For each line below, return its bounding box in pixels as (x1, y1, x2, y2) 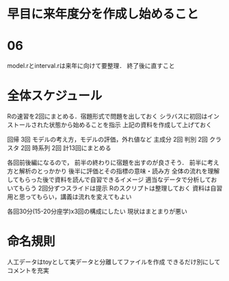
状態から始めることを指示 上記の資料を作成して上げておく (49, 121, 213, 129)
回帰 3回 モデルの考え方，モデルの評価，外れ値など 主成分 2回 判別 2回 (7, 135, 208, 144)
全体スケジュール (7, 88, 103, 103)
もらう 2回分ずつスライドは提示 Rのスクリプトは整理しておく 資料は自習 (18, 184, 223, 193)
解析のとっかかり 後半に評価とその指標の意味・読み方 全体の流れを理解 (18, 167, 220, 175)
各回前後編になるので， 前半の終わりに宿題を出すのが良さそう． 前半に (7, 158, 208, 167)
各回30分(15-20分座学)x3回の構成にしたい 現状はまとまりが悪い (7, 207, 188, 216)
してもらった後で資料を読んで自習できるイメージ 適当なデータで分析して (7, 175, 211, 184)
